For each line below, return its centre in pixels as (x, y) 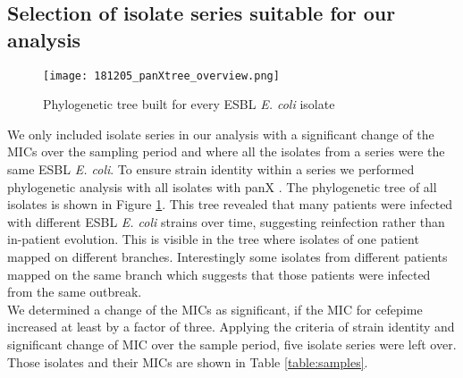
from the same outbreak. (75, 292)
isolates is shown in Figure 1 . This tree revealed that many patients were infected (230, 204)
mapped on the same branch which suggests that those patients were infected (219, 274)
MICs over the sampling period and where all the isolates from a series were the (226, 151)
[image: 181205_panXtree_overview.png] (161, 76)
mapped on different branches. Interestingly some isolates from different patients (227, 256)
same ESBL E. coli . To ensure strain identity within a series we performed (211, 169)
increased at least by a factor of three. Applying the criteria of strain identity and (231, 327)
